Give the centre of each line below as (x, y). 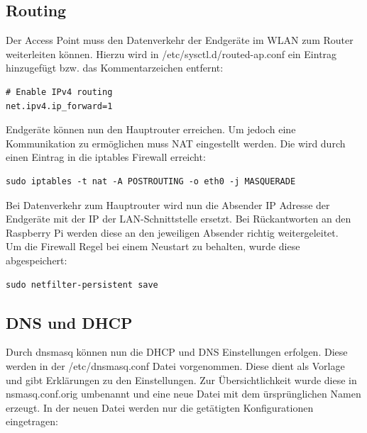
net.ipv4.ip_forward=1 (59, 106)
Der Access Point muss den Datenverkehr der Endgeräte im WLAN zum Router (180, 40)
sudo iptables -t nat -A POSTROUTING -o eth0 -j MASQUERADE (151, 181)
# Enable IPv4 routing (59, 92)
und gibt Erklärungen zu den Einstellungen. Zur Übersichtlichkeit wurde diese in (181, 379)
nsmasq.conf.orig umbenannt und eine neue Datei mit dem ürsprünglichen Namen (183, 394)
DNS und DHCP (69, 322)
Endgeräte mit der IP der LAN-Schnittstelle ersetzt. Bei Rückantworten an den (179, 219)
